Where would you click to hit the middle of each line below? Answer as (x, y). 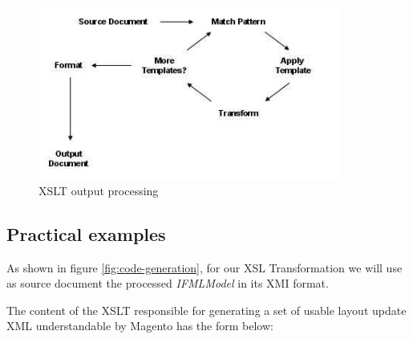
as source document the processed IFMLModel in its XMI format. (168, 283)
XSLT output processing (99, 190)
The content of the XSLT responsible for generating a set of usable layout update (206, 310)
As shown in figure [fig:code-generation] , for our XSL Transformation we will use (204, 267)
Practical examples (86, 233)
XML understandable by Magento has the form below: (140, 326)
